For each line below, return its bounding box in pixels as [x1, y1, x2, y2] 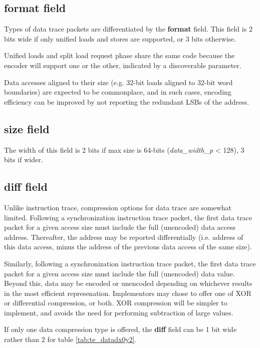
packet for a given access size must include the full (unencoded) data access [4, 222, 236, 232]
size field [4, 121, 50, 136]
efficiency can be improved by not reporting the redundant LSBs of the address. [4, 96, 249, 107]
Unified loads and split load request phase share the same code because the [4, 50, 235, 61]
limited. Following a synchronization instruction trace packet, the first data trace [4, 212, 252, 222]
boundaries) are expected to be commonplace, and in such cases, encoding [4, 87, 231, 97]
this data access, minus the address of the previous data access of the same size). [4, 241, 252, 252]
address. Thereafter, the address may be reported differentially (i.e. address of [4, 231, 243, 242]
